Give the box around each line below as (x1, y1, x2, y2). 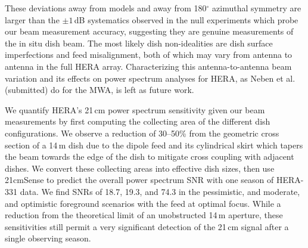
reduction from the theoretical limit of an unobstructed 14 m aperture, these (5, 209, 283, 221)
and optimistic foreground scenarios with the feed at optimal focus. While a (5, 197, 281, 209)
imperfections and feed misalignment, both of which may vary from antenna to (5, 48, 293, 61)
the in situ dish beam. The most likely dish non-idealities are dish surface (5, 36, 273, 49)
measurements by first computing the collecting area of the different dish (5, 115, 270, 128)
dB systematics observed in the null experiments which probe (74, 13, 298, 26)
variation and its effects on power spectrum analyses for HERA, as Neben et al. (5, 72, 295, 84)
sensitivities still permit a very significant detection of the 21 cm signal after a (5, 220, 289, 232)
